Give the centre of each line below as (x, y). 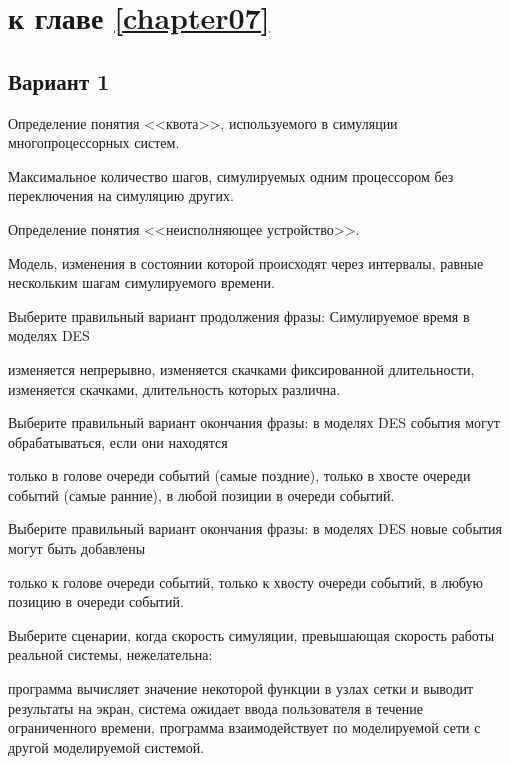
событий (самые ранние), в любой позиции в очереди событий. (201, 494)
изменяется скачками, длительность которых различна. (174, 388)
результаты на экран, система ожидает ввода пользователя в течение (215, 707)
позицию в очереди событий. (96, 601)
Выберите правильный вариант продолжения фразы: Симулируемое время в (239, 315)
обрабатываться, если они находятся (118, 441)
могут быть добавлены (77, 548)
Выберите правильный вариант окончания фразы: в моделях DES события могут (254, 422)
